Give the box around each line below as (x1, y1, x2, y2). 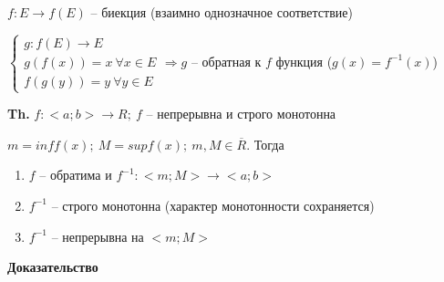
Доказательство (7, 257, 98, 277)
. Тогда (246, 134, 284, 153)
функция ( (275, 51, 333, 70)
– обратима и (39, 165, 112, 184)
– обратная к (191, 51, 262, 70)
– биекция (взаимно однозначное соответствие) (90, 3, 353, 21)
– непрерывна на (51, 226, 144, 245)
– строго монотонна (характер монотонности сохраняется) (51, 195, 375, 214)
